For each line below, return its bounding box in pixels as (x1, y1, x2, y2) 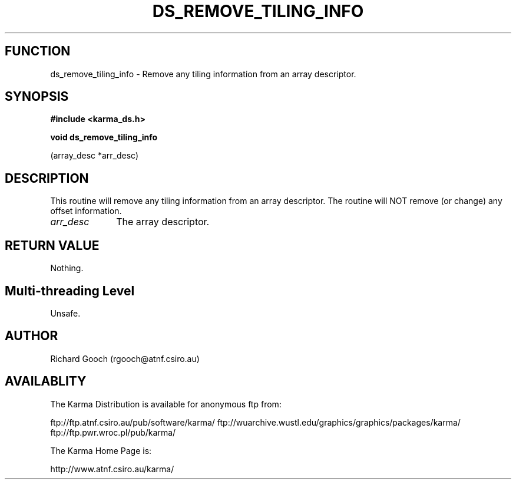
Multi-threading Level (5, 283, 135, 298)
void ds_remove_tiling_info (50, 132, 158, 143)
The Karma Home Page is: (50, 445, 152, 456)
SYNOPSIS (5, 89, 69, 104)
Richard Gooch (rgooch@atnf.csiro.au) (50, 353, 200, 364)
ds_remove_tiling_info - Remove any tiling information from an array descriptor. (50, 68, 356, 79)
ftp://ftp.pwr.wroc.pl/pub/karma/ (50, 427, 176, 437)
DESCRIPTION (5, 170, 89, 186)
